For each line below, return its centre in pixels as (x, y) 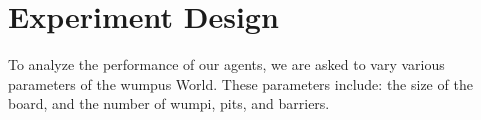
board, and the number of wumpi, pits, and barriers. (169, 103)
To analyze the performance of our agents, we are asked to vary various (226, 64)
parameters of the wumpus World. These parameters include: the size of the (240, 83)
